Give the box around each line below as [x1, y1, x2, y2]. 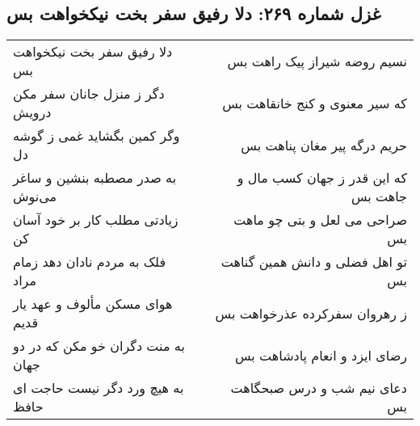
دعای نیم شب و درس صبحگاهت [230, 378, 407, 398]
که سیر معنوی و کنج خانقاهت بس [222, 93, 407, 112]
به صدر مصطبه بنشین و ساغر [13, 168, 177, 188]
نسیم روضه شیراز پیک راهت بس [227, 51, 407, 70]
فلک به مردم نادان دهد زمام [13, 252, 166, 272]
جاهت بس [351, 187, 407, 206]
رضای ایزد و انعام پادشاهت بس [234, 345, 407, 365]
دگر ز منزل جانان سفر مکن [13, 84, 165, 103]
